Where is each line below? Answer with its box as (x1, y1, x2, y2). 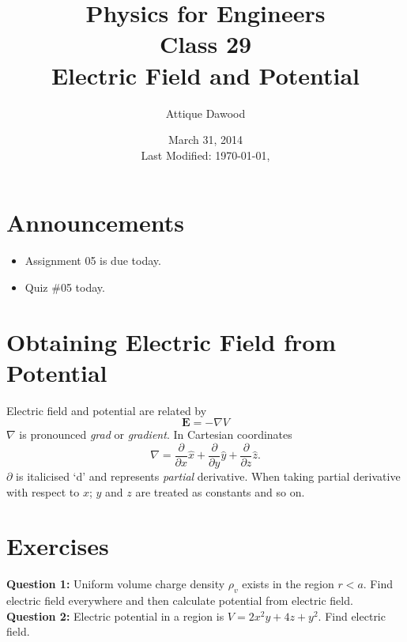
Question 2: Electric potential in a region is (6, 607, 224, 624)
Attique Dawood (165, 104, 246, 121)
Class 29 (159, 28, 252, 60)
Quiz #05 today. (24, 278, 105, 295)
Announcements (6, 206, 184, 239)
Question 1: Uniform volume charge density (6, 576, 225, 592)
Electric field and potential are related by (6, 402, 207, 418)
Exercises (6, 530, 109, 562)
